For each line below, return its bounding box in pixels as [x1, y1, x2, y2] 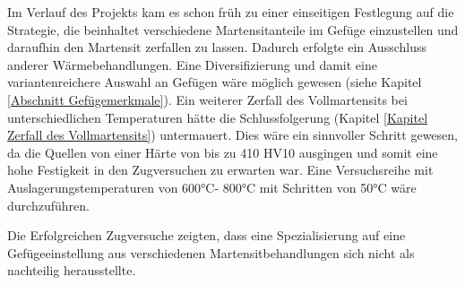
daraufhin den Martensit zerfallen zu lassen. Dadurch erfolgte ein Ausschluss [7, 38, 427, 56]
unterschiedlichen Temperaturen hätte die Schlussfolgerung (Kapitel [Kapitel [7, 108, 428, 126]
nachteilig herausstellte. [7, 261, 136, 280]
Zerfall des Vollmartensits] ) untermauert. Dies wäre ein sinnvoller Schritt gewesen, [7, 125, 458, 144]
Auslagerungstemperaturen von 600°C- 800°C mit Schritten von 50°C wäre [7, 177, 417, 196]
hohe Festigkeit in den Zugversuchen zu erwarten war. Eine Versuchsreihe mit [7, 160, 434, 179]
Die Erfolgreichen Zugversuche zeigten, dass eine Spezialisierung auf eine [7, 226, 406, 245]
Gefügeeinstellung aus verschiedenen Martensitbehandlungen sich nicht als [7, 243, 415, 262]
